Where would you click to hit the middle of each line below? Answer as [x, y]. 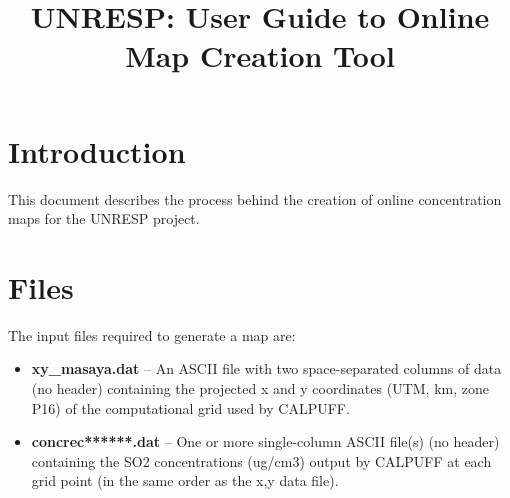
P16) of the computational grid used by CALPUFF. [190, 407]
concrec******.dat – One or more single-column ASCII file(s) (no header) [265, 441]
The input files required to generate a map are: [152, 334]
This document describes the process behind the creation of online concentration [255, 198]
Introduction [97, 150]
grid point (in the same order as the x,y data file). [185, 480]
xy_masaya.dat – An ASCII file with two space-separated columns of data [266, 368]
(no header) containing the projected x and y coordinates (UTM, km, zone [260, 388]
